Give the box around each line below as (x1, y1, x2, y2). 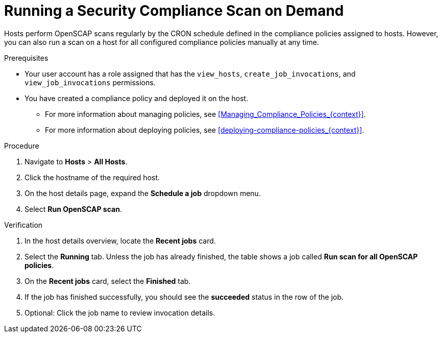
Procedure (4, 141, 39, 150)
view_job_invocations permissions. (24, 78, 156, 87)
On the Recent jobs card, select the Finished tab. (24, 276, 191, 285)
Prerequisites (4, 53, 48, 62)
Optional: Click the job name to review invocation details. (24, 308, 215, 317)
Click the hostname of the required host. (24, 173, 160, 182)
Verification (4, 220, 43, 229)
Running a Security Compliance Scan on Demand (4, 2, 344, 19)
